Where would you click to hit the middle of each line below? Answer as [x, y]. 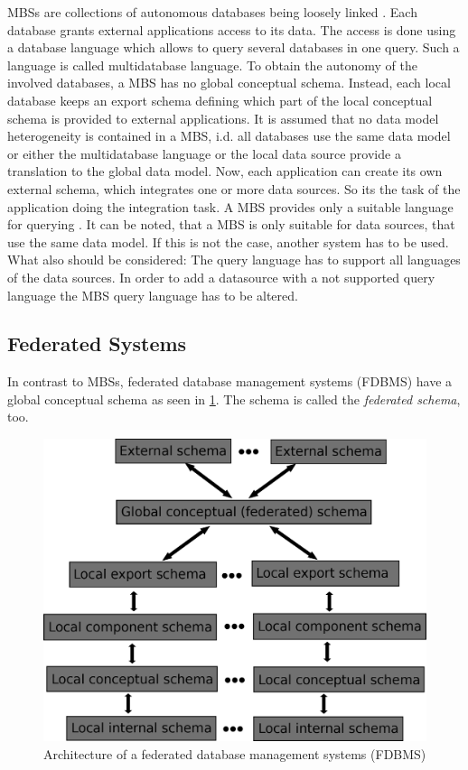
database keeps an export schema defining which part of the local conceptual [220, 100]
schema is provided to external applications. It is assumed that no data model [223, 118]
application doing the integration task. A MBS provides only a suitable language [230, 206]
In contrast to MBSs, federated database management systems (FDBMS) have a [230, 381]
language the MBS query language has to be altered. [153, 295]
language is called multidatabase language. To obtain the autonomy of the [213, 65]
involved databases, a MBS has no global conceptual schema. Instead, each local [229, 83]
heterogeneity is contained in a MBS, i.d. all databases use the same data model [229, 136]
